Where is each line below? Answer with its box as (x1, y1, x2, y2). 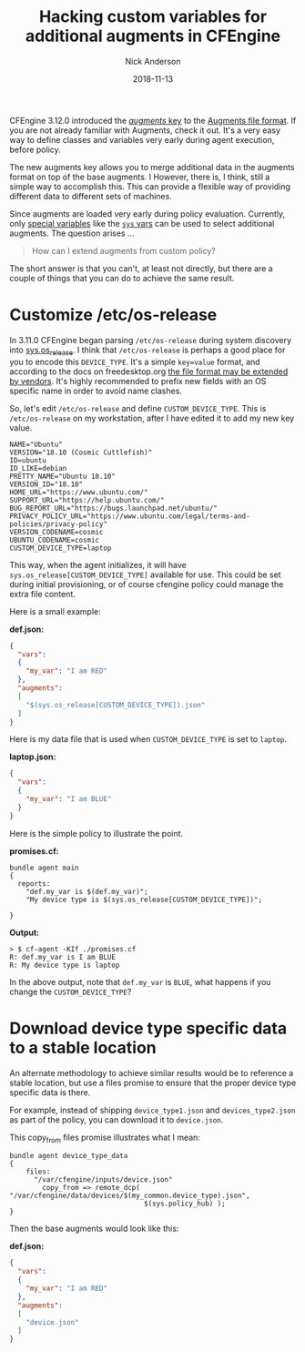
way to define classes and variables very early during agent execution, (9, 134, 275, 145)
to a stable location (9, 1037, 157, 1058)
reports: (17, 879, 51, 889)
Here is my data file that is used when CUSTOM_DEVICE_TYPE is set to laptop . (9, 734, 287, 745)
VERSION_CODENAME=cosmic (9, 527, 104, 536)
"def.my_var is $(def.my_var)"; (25, 887, 148, 896)
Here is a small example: (9, 605, 102, 616)
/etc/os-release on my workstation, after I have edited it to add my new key (9, 412, 295, 423)
